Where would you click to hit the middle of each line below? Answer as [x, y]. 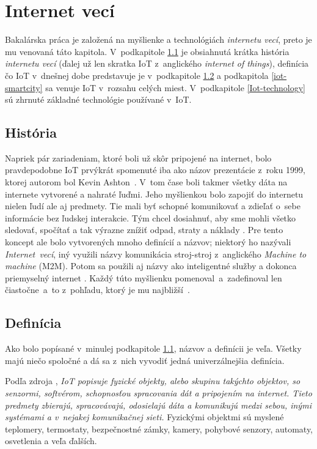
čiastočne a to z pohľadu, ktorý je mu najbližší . [97, 290]
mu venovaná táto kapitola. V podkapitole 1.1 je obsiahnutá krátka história [147, 51]
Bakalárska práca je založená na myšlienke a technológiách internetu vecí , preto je [158, 39]
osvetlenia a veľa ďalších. [51, 441]
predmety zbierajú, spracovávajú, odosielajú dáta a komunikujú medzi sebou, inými [158, 405]
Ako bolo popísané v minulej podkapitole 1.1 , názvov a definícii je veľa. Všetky [153, 348]
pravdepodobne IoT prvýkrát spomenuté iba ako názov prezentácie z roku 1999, [155, 170]
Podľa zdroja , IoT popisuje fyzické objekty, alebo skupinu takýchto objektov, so [153, 381]
